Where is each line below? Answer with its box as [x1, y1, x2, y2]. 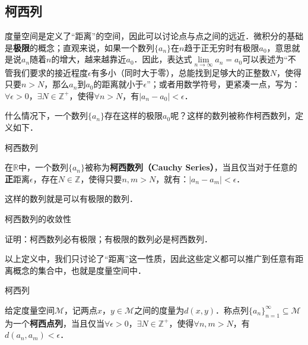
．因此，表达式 [134, 53, 192, 65]
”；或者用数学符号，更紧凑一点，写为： [147, 78, 300, 90]
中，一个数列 [18, 161, 68, 173]
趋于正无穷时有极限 [184, 41, 259, 53]
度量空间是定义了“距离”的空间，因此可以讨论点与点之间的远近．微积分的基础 [5, 30, 304, 42]
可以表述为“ [242, 53, 288, 65]
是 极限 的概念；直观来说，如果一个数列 [5, 41, 154, 53]
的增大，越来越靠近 [51, 53, 126, 65]
